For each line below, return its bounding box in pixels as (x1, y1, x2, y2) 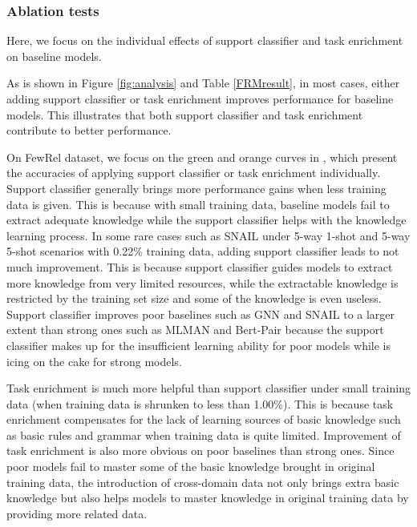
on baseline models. (6, 47, 102, 64)
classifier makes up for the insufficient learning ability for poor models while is (6, 336, 391, 353)
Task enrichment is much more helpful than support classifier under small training (6, 380, 411, 396)
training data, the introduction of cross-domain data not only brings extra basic (6, 473, 399, 490)
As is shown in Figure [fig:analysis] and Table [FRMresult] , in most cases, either (6, 74, 400, 91)
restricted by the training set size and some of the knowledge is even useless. (6, 290, 382, 307)
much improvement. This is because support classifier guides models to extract (6, 258, 393, 275)
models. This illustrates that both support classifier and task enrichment (6, 106, 363, 123)
